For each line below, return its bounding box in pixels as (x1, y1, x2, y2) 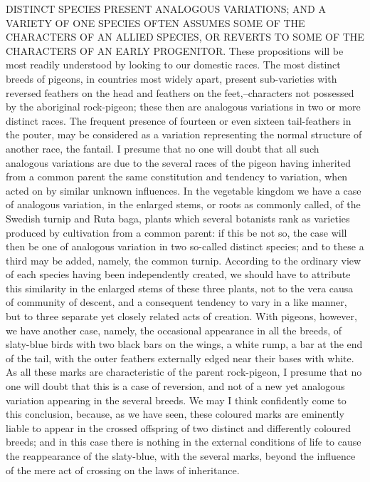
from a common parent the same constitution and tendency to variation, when (6, 169, 348, 184)
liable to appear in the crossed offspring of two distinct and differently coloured (6, 420, 351, 435)
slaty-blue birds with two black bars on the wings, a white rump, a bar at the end (6, 337, 363, 352)
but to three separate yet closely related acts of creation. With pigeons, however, (6, 309, 357, 324)
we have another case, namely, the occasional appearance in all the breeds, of (6, 322, 342, 337)
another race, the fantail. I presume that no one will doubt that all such (6, 140, 319, 155)
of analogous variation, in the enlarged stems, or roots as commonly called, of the (6, 197, 361, 212)
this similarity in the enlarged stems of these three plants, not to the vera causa (6, 280, 354, 295)
